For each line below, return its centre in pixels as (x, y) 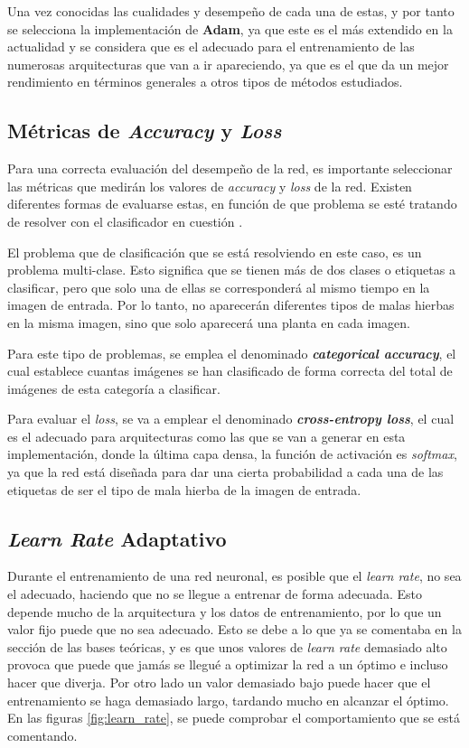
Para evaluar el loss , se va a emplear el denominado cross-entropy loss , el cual (231, 419)
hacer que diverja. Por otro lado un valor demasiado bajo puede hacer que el (219, 683)
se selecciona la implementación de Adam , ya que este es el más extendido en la (230, 28)
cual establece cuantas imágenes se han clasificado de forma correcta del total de (230, 371)
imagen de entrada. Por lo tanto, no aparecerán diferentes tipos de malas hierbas (231, 305)
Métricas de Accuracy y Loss (145, 131)
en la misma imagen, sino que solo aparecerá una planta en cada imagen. (209, 322)
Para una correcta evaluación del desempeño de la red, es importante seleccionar (230, 168)
